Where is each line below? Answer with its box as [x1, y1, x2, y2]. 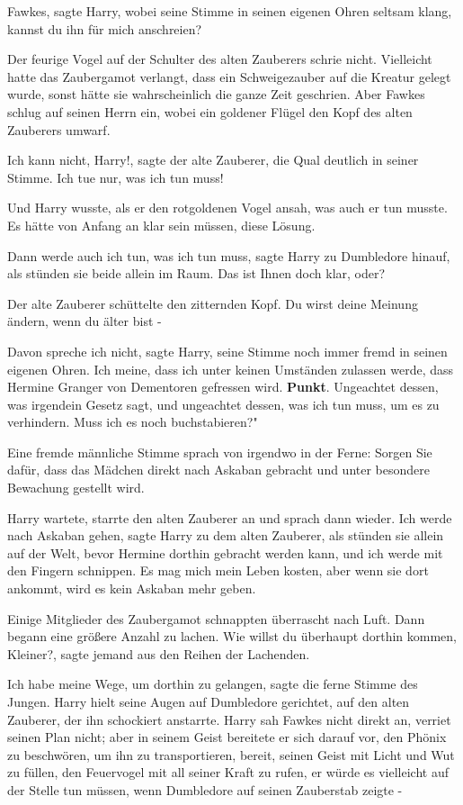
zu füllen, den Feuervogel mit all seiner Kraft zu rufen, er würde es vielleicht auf [7, 763, 449, 782]
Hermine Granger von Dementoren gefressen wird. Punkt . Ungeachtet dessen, [7, 377, 439, 396]
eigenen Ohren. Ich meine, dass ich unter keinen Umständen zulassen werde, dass [7, 359, 454, 378]
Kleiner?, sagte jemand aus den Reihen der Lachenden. [7, 644, 310, 663]
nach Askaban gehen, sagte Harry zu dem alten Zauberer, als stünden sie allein [7, 526, 444, 545]
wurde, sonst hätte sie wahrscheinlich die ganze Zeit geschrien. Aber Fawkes [7, 85, 425, 104]
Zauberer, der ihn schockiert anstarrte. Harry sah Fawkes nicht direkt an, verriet [7, 710, 451, 728]
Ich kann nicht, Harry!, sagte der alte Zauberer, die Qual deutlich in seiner [7, 150, 419, 169]
